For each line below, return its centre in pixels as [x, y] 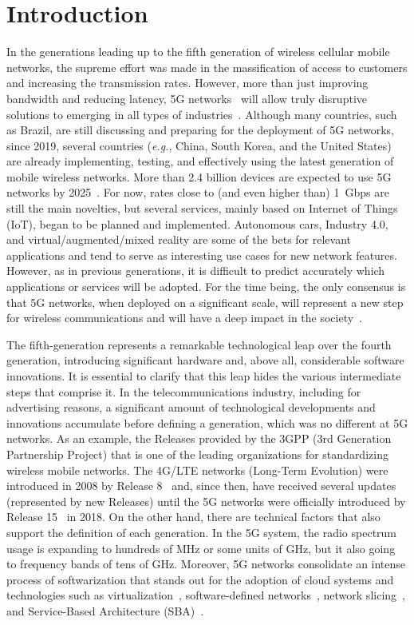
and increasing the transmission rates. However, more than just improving [187, 83]
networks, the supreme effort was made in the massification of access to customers [207, 67]
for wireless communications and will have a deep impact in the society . [185, 318]
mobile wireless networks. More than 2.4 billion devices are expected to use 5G [199, 176]
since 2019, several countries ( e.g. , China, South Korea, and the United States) [199, 145]
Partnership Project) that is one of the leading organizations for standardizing [197, 454]
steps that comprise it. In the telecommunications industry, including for [184, 391]
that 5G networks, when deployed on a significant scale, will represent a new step [205, 302]
